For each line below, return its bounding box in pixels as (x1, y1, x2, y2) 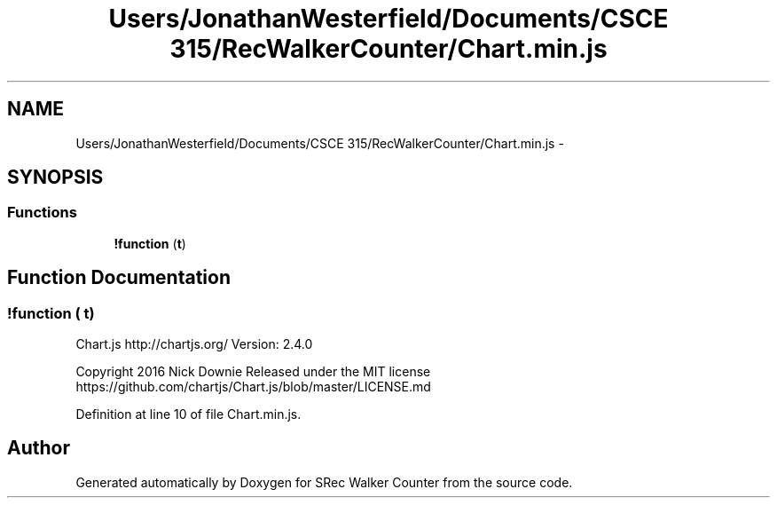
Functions (7, 203, 77, 222)
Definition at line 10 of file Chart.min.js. (75, 406, 302, 422)
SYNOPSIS (7, 166, 104, 189)
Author (7, 437, 70, 460)
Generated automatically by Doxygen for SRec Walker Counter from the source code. (75, 474, 573, 490)
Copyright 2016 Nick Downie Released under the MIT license (75, 364, 431, 380)
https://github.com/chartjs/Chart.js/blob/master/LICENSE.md (75, 379, 431, 395)
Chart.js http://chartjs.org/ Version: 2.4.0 (75, 336, 313, 352)
